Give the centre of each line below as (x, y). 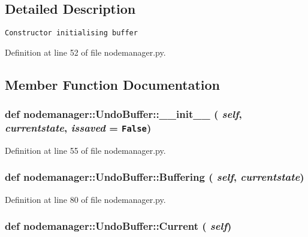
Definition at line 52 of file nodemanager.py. (85, 52)
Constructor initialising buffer (71, 33)
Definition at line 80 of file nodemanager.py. (85, 199)
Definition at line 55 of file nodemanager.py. (85, 150)
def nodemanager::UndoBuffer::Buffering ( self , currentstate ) (155, 177)
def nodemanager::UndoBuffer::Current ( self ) (118, 226)
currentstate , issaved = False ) (78, 128)
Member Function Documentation (113, 84)
